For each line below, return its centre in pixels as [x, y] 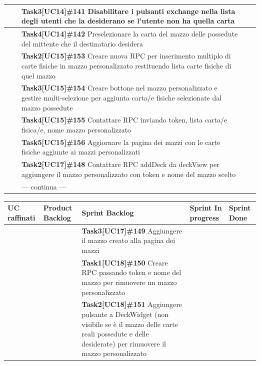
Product [58, 208]
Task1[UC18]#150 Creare [125, 262]
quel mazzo [39, 75]
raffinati [21, 217]
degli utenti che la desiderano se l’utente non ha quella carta [128, 21]
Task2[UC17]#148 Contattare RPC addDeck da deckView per [120, 164]
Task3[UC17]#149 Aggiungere [132, 230]
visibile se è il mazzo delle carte [130, 324]
